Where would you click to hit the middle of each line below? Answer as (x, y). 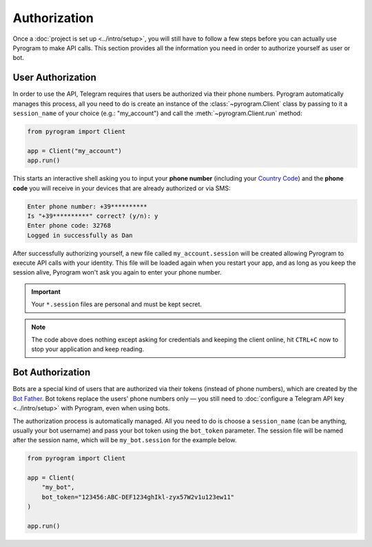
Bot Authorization (52, 372)
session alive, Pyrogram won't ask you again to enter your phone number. (117, 272)
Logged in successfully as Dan (80, 235)
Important (46, 291)
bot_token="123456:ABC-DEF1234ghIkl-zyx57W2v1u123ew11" (138, 497)
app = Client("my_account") (74, 151)
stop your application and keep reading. (88, 349)
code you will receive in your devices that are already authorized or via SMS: (122, 188)
